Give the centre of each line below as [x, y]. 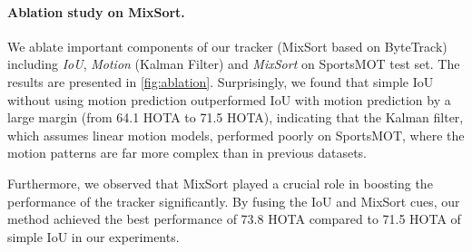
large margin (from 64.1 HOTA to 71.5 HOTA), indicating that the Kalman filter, [236, 117]
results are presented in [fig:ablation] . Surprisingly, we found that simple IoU [221, 81]
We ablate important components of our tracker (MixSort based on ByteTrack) [227, 46]
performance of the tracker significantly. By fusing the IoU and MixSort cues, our [234, 201]
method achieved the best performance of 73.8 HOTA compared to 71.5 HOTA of [234, 219]
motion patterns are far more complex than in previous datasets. [187, 153]
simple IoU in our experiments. [93, 236]
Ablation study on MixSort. [96, 11]
